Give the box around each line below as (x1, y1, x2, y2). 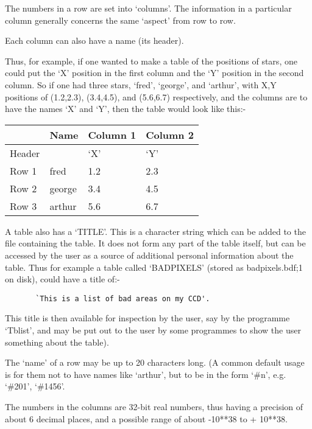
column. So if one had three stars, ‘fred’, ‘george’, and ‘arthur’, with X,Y (5, 78, 277, 91)
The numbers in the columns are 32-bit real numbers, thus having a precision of (5, 400, 303, 413)
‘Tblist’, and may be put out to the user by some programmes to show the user (5, 323, 301, 336)
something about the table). (5, 335, 109, 348)
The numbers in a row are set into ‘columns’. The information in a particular (5, 2, 292, 14)
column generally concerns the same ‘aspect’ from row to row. (5, 13, 236, 26)
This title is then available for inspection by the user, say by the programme (5, 312, 290, 324)
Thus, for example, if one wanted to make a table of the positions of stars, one (5, 54, 297, 67)
